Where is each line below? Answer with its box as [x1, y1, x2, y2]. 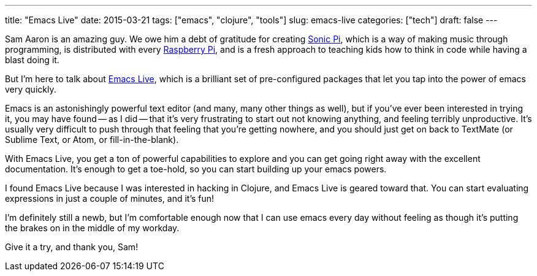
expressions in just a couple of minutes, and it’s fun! [5, 193, 215, 204]
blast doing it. [5, 55, 59, 65]
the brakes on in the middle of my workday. [5, 223, 180, 233]
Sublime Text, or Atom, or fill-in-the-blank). [5, 134, 179, 145]
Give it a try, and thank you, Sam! [5, 242, 139, 252]
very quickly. [5, 84, 56, 94]
